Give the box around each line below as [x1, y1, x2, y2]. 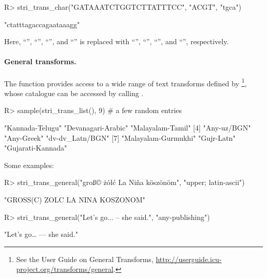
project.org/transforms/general [16, 264, 113, 274]
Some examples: [4, 159, 54, 170]
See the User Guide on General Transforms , [16, 253, 154, 264]
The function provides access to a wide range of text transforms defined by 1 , [4, 76, 247, 88]
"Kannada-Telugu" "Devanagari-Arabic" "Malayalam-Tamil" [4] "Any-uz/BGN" [4, 122, 251, 133]
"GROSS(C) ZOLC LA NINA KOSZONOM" [4, 194, 145, 205]
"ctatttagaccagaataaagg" [4, 18, 80, 29]
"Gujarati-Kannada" [4, 142, 67, 153]
